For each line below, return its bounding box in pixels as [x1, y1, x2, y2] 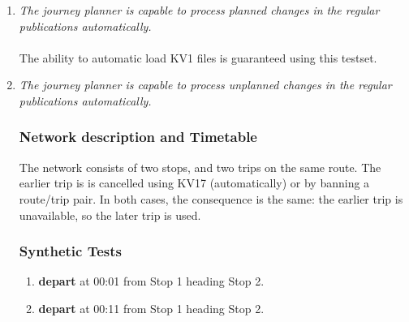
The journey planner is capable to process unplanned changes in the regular [19, 76, 392, 93]
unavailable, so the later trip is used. [19, 206, 201, 223]
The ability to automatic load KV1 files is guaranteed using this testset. [19, 49, 377, 66]
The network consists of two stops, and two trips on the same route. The [19, 158, 381, 175]
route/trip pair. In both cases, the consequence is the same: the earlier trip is [19, 190, 403, 207]
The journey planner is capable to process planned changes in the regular [19, 2, 380, 18]
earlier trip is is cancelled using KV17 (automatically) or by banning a [19, 174, 370, 191]
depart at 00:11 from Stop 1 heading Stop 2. [38, 299, 265, 316]
